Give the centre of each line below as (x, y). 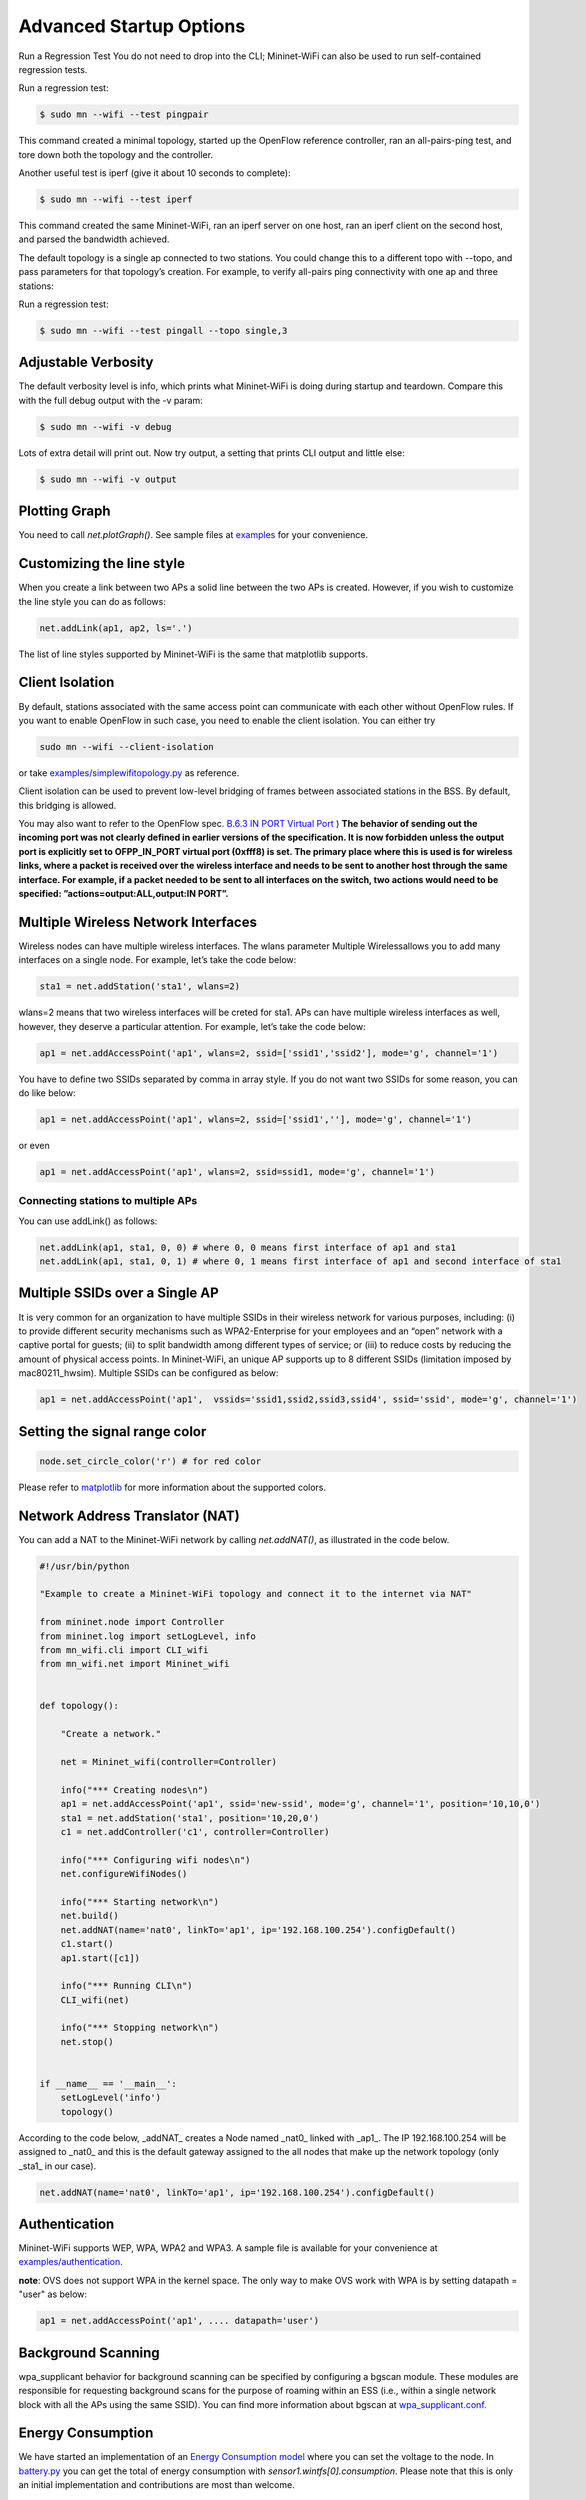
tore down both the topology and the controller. (116, 154)
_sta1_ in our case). (57, 2166)
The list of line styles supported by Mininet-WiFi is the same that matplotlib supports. (193, 654)
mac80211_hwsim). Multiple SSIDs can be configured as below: (148, 1373)
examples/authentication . (71, 2262)
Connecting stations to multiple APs (108, 1201)
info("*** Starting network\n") (140, 1901)
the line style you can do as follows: (92, 601)
